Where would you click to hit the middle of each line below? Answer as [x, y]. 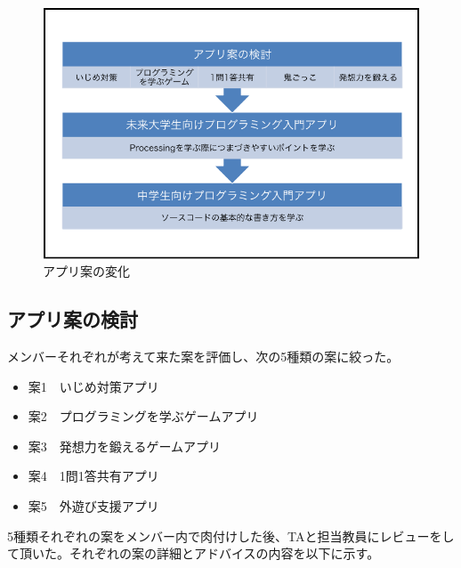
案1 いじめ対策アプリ [93, 386]
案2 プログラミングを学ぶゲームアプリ [143, 416]
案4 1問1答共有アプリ [93, 476]
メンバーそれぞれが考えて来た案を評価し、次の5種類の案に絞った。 [203, 357]
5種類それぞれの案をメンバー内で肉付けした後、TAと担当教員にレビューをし [231, 536]
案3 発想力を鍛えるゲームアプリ [124, 446]
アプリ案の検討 [73, 319]
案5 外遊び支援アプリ [93, 506]
